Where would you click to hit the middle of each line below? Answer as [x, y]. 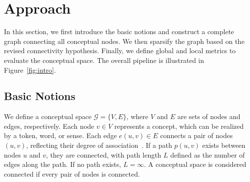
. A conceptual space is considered [195, 164]
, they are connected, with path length [104, 154]
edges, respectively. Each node [49, 126]
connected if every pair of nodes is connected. [72, 173]
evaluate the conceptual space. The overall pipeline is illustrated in [104, 60]
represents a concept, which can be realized [179, 126]
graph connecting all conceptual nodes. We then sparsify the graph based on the [124, 41]
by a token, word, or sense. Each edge [60, 135]
